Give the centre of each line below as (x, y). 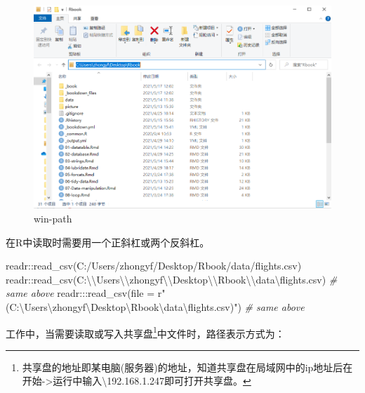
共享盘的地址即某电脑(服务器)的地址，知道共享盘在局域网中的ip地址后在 (187, 367)
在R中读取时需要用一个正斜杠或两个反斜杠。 (108, 242)
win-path (53, 219)
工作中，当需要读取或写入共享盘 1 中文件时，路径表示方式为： (145, 332)
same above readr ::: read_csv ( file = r (84, 293)
